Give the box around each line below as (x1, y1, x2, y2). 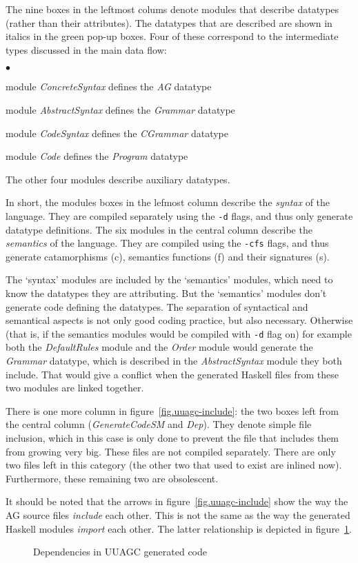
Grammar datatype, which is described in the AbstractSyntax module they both (6, 354, 342, 368)
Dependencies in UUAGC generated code (33, 544, 207, 559)
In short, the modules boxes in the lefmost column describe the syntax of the (6, 195, 330, 209)
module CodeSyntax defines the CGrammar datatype (6, 125, 228, 140)
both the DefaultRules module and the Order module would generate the (6, 340, 313, 354)
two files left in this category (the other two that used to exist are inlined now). (6, 458, 342, 472)
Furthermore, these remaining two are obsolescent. (6, 471, 219, 485)
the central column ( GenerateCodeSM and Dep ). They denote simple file (6, 417, 312, 431)
